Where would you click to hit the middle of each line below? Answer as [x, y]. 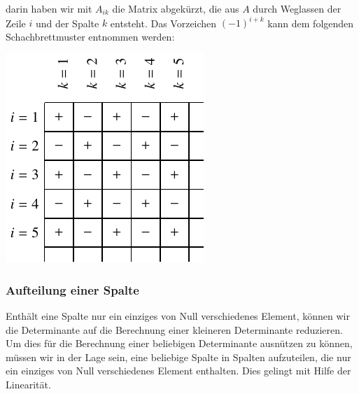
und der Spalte [67, 23]
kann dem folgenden [311, 23]
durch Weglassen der [297, 8]
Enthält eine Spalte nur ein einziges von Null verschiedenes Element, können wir [178, 316]
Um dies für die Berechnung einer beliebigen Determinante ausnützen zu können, [179, 343]
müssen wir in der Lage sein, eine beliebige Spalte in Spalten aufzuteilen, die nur [178, 357]
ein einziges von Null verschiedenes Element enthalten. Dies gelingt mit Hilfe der [178, 371]
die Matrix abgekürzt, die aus [176, 8]
